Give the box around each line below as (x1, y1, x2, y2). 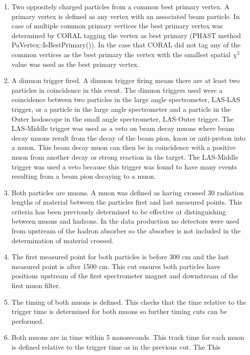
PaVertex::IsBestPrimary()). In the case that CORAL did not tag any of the (11, 40, 241, 50)
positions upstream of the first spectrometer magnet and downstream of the (11, 271, 238, 281)
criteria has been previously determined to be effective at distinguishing (11, 206, 226, 216)
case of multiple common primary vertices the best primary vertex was (11, 21, 223, 31)
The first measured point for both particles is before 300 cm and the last (11, 251, 229, 262)
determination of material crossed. (11, 235, 114, 245)
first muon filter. (11, 280, 61, 291)
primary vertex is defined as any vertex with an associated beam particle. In (11, 11, 240, 21)
